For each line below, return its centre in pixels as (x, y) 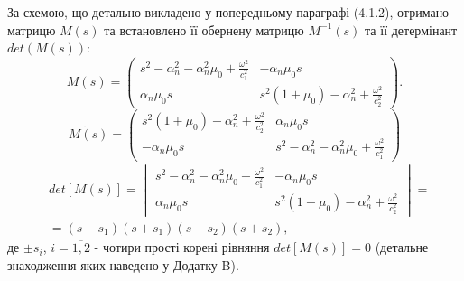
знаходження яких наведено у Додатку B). (123, 264)
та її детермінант (411, 29)
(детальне (402, 247)
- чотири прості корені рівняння (182, 247)
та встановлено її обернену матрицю (204, 29)
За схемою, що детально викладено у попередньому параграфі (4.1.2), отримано (228, 12)
